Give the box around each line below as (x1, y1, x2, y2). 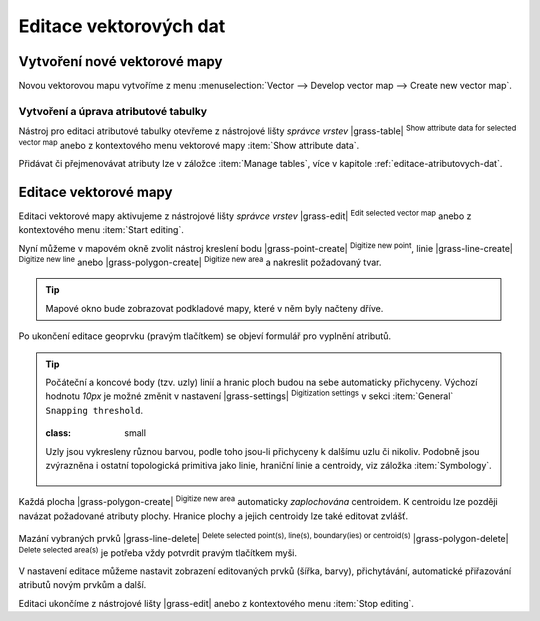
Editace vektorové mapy (18, 183, 173, 200)
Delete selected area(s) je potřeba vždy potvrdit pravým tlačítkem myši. (18, 545, 298, 559)
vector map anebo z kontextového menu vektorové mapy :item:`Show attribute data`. (18, 137, 360, 151)
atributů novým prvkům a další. (18, 579, 147, 591)
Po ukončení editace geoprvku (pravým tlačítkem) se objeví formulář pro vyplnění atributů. (18, 330, 392, 342)
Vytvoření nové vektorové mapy (18, 53, 223, 70)
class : (45, 427, 72, 439)
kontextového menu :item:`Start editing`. (18, 224, 184, 236)
